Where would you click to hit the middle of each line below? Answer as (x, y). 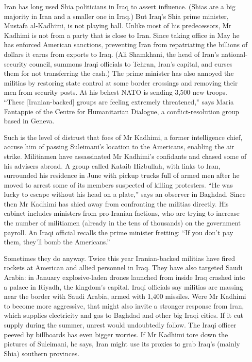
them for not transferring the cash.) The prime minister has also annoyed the (119, 73)
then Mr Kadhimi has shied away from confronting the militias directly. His (116, 203)
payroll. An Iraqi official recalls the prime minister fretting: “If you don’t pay (119, 232)
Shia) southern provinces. (42, 353)
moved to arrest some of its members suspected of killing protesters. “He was (118, 184)
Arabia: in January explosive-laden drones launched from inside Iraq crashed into (125, 277)
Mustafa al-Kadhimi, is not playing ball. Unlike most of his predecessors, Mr (118, 26)
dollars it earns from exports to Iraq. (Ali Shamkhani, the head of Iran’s (111, 54)
